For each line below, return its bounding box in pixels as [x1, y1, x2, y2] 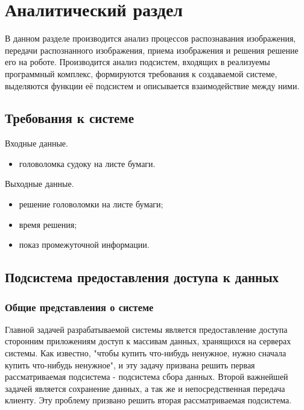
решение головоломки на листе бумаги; [19, 198, 163, 210]
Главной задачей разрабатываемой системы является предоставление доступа [5, 323, 288, 335]
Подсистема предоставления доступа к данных [5, 268, 279, 286]
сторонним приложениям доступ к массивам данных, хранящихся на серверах [5, 335, 291, 347]
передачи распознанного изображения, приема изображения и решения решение [5, 43, 299, 56]
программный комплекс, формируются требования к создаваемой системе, [5, 67, 277, 80]
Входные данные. [5, 137, 68, 150]
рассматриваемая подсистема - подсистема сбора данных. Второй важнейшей [5, 370, 288, 383]
